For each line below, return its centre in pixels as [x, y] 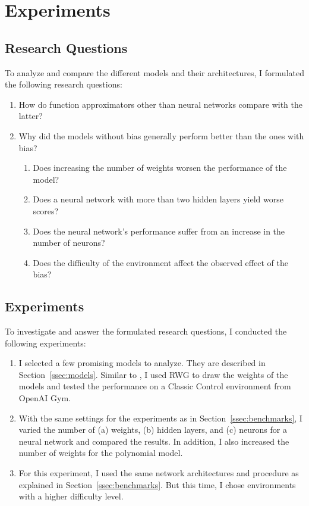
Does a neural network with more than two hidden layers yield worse [158, 199]
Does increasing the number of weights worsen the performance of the [160, 168]
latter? [31, 116]
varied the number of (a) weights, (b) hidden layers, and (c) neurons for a [153, 430]
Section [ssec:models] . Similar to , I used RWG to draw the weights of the [153, 374]
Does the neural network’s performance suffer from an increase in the [159, 231]
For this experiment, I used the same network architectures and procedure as [159, 473]
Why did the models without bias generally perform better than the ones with [161, 135]
